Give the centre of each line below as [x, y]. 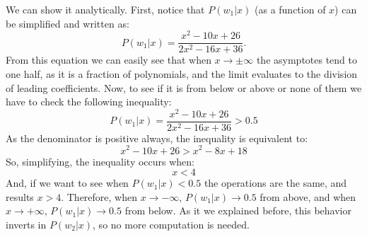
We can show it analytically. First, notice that [105, 9]
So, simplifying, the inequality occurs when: [100, 161]
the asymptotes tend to [307, 60]
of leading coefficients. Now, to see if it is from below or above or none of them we [184, 87]
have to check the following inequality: [89, 102]
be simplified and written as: [68, 23]
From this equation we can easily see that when [109, 60]
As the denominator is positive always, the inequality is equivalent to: [157, 138]
